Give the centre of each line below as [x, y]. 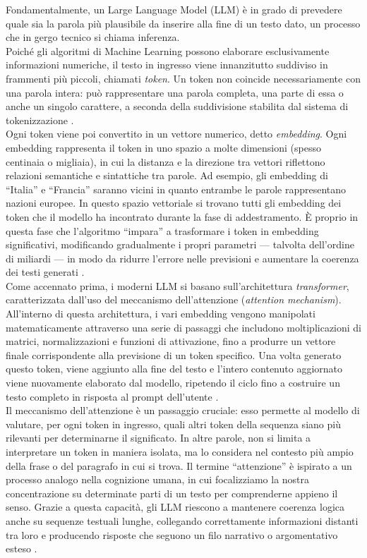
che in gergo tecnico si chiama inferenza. [93, 37]
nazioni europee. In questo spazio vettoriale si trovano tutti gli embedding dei [174, 203]
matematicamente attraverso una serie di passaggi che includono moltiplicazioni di [184, 327]
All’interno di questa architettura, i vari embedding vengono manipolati [161, 314]
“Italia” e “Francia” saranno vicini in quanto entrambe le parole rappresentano [176, 189]
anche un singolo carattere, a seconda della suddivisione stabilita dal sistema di [177, 106]
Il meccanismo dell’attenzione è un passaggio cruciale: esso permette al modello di [183, 410]
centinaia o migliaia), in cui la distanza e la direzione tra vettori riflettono [166, 161]
